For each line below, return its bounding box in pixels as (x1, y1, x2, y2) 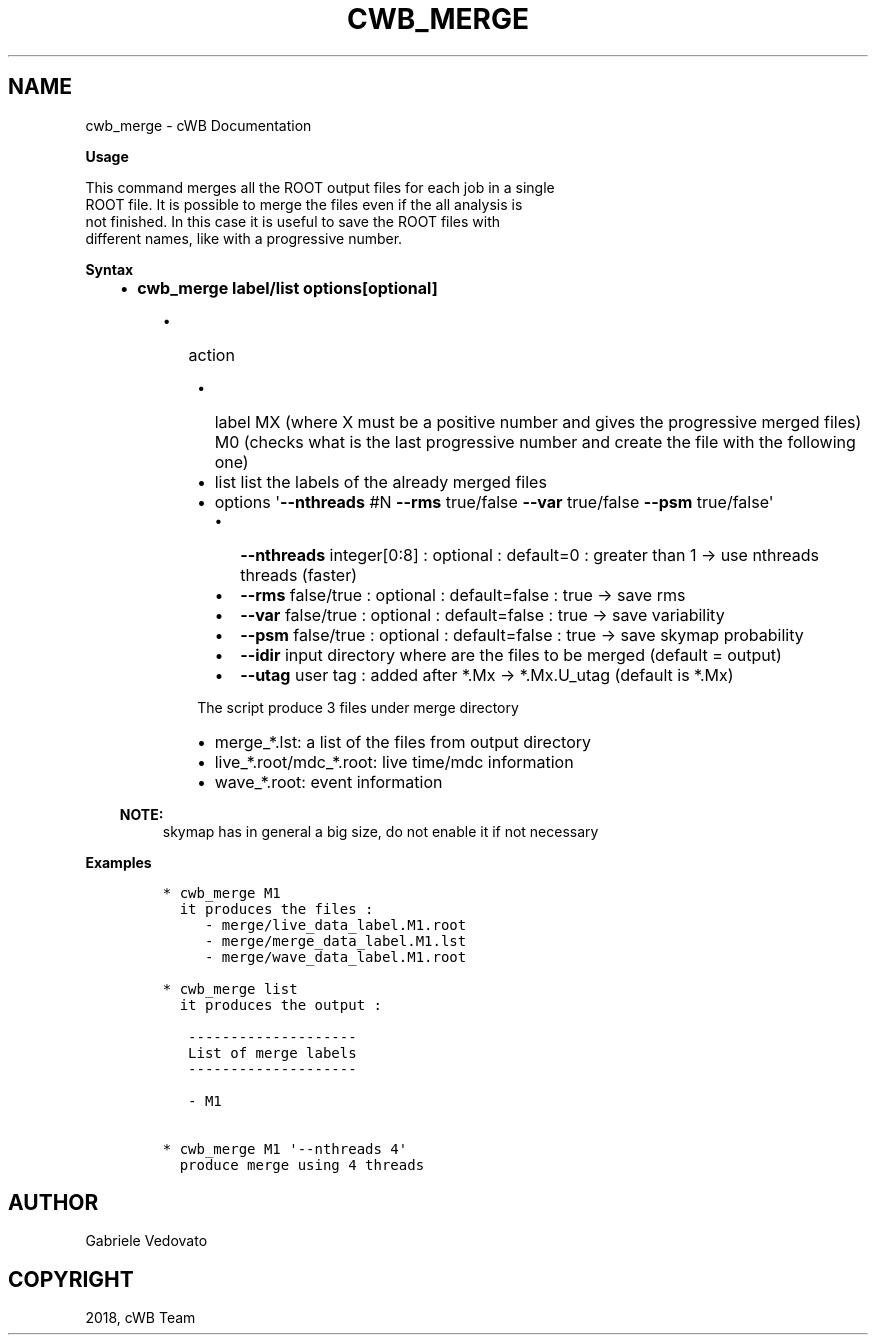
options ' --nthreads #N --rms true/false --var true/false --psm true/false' (214, 491, 774, 512)
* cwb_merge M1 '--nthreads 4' (162, 1140, 408, 1157)
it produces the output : (179, 996, 382, 1013)
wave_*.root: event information (214, 771, 443, 792)
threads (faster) (240, 564, 358, 585)
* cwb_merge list (162, 980, 298, 997)
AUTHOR (8, 1190, 99, 1216)
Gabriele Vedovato (85, 1232, 208, 1250)
